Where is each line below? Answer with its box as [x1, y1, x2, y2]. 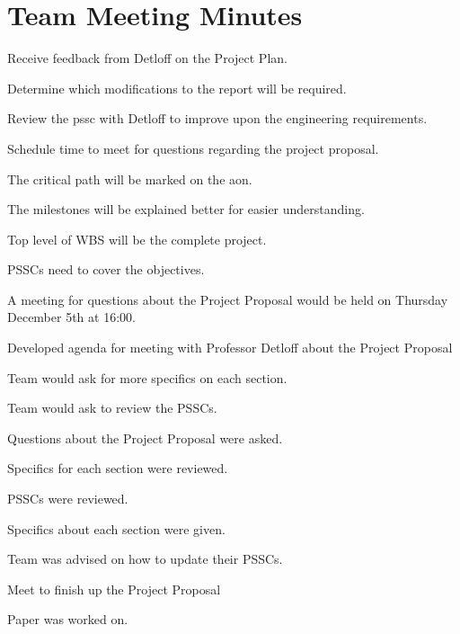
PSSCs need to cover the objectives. [7, 260, 205, 279]
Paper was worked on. [7, 610, 128, 629]
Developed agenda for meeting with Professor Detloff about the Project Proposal [7, 338, 453, 357]
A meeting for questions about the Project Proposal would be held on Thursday [7, 290, 448, 308]
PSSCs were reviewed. [7, 489, 128, 508]
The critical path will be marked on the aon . [7, 169, 252, 188]
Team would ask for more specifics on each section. [7, 368, 287, 387]
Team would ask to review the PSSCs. [7, 398, 217, 417]
